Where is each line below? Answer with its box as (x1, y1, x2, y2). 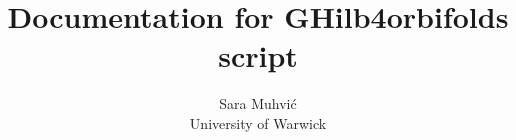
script (218, 35, 298, 76)
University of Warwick (189, 112, 327, 133)
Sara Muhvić (219, 93, 297, 114)
